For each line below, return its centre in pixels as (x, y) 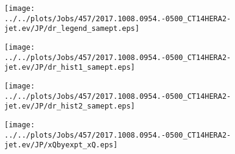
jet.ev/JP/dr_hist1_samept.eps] (70, 68)
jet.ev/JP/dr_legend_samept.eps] (72, 29)
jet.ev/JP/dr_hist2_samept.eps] (70, 106)
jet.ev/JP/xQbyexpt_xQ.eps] (61, 145)
